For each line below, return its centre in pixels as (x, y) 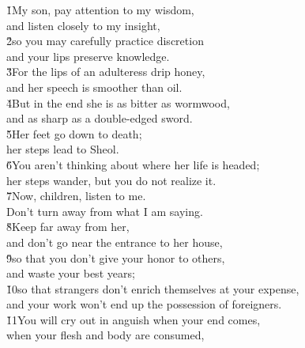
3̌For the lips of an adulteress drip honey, (106, 72)
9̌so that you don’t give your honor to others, (116, 257)
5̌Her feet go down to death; (74, 133)
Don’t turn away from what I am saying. (105, 211)
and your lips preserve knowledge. (88, 56)
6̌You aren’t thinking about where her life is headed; (133, 164)
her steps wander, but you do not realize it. (111, 180)
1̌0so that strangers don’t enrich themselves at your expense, (153, 288)
